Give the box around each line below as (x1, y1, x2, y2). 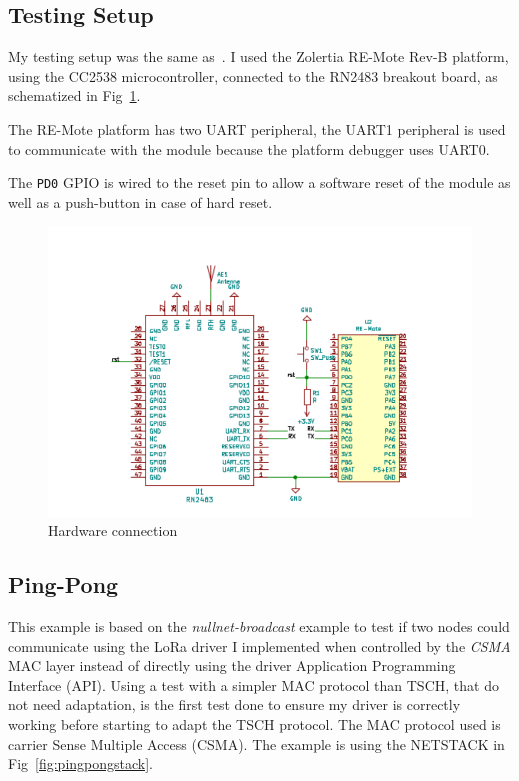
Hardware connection (48, 520, 178, 541)
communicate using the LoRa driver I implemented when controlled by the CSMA (8, 635, 511, 656)
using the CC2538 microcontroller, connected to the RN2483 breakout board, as (8, 65, 498, 86)
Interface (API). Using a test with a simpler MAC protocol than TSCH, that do (8, 674, 499, 695)
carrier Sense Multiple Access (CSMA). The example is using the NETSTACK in (8, 733, 505, 754)
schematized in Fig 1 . (8, 85, 141, 106)
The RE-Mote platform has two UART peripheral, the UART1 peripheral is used (8, 118, 506, 139)
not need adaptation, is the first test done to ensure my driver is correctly (8, 694, 461, 715)
